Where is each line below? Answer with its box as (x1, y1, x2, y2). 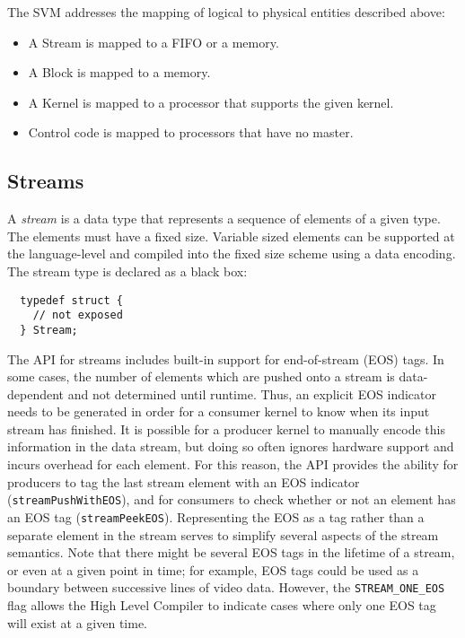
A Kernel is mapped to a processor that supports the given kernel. (28, 92, 394, 111)
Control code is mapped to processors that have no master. (28, 123, 354, 142)
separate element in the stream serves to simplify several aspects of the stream (7, 525, 439, 544)
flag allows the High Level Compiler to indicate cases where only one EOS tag (7, 596, 436, 615)
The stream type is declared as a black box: (7, 261, 248, 280)
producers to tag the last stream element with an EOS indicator (7, 472, 360, 491)
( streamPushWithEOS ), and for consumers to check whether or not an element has (7, 490, 456, 509)
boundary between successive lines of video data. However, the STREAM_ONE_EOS (7, 578, 445, 597)
